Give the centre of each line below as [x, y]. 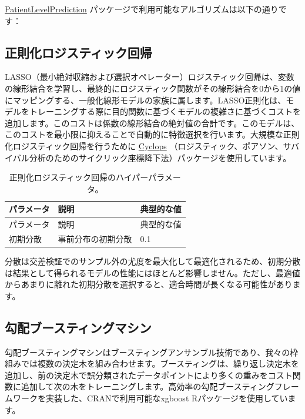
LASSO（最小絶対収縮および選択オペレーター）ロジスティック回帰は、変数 [150, 77]
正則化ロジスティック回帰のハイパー [79, 177]
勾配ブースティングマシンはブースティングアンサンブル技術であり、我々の [148, 352]
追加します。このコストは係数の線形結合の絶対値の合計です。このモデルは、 [152, 123]
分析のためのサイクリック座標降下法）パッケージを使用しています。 [160, 157]
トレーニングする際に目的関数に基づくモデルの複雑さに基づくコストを [165, 111]
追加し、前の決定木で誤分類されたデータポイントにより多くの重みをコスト [149, 375]
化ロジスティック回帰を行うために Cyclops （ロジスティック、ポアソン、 [144, 145]
